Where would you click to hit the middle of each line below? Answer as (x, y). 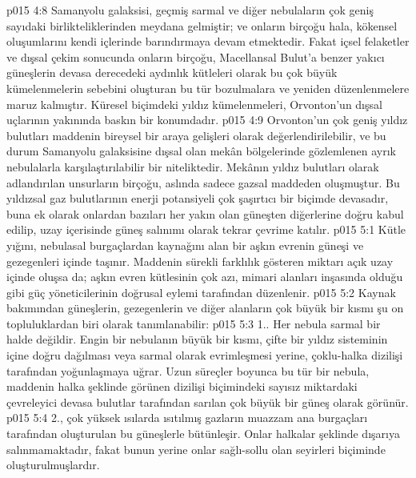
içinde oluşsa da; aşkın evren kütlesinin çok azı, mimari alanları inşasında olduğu (205, 277)
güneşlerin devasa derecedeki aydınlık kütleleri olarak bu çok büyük (172, 72)
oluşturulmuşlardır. (53, 465)
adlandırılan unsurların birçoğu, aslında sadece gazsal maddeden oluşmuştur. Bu (203, 182)
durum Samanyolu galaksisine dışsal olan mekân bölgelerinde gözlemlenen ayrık (201, 151)
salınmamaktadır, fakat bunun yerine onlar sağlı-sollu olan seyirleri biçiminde (196, 449)
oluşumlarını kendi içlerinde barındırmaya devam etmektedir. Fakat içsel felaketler (208, 41)
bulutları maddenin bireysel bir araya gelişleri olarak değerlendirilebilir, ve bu (196, 135)
